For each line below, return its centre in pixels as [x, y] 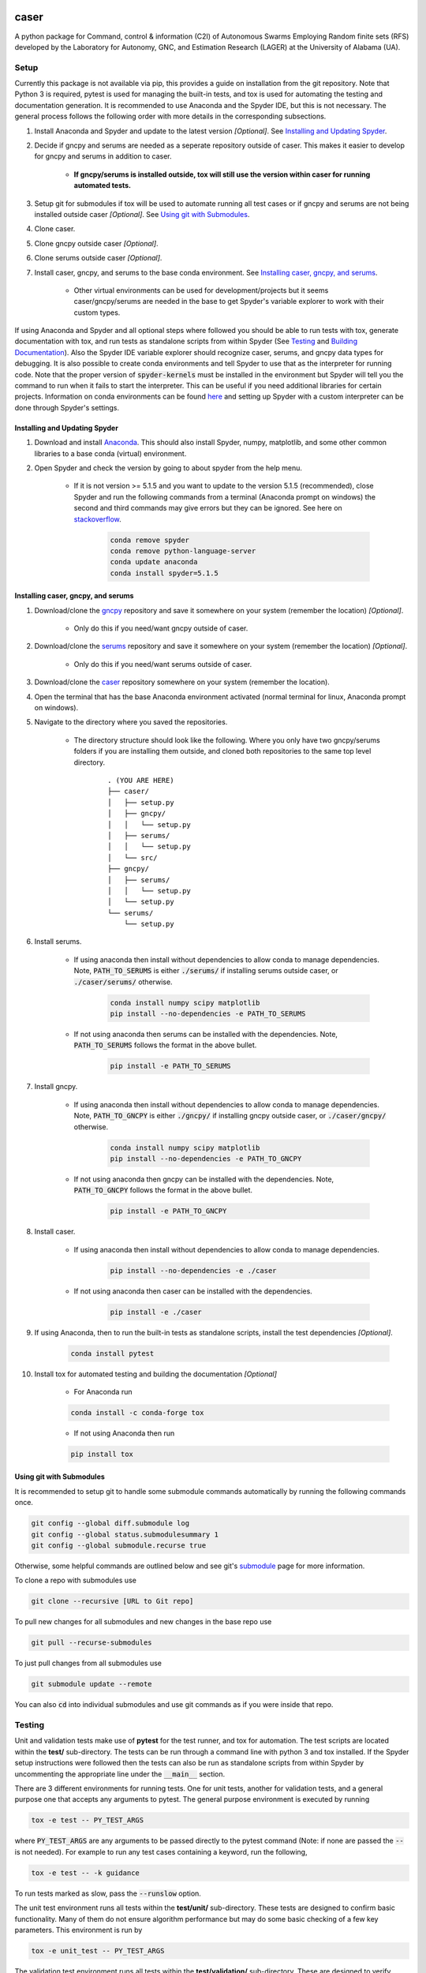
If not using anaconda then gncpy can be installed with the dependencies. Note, [204, 1179]
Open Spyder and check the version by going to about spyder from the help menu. [168, 468]
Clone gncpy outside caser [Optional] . [96, 243]
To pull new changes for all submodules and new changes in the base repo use [143, 1622]
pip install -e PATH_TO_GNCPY [168, 1211]
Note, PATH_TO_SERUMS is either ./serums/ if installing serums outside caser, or [206, 971]
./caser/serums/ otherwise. [123, 982]
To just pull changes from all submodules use [88, 1663]
